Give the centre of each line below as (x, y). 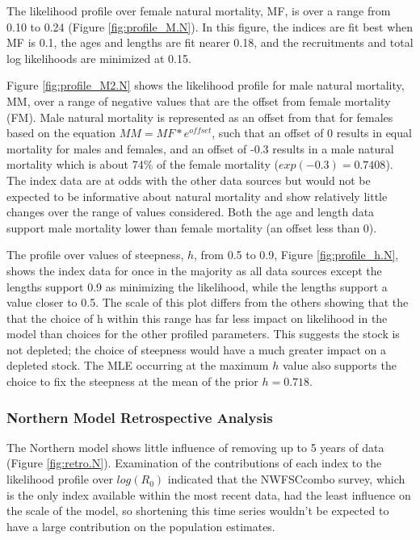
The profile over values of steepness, (95, 255)
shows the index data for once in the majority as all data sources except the (194, 270)
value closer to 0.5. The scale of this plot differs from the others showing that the (208, 302)
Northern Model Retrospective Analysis (140, 417)
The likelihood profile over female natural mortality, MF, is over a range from (199, 10)
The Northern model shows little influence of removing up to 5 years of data (195, 447)
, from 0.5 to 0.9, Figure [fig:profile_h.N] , (296, 255)
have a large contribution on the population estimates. (141, 526)
